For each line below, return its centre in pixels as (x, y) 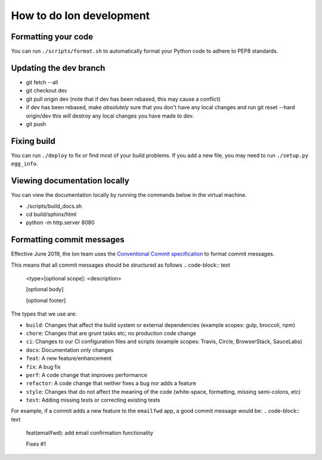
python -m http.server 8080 (60, 223)
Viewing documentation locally (70, 181)
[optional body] (45, 289)
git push (36, 124)
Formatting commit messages (68, 240)
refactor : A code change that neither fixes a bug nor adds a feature (111, 383)
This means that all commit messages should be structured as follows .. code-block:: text (121, 265)
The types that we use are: (44, 314)
